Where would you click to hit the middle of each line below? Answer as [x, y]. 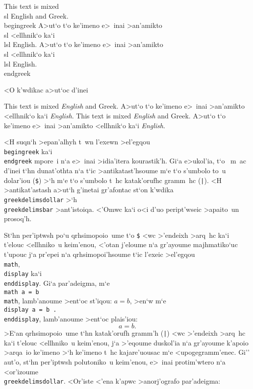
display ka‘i [23, 273]
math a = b [22, 292]
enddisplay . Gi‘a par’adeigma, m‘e [57, 283]
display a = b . [30, 309]
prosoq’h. [18, 218]
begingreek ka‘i [28, 151]
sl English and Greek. [36, 15]
